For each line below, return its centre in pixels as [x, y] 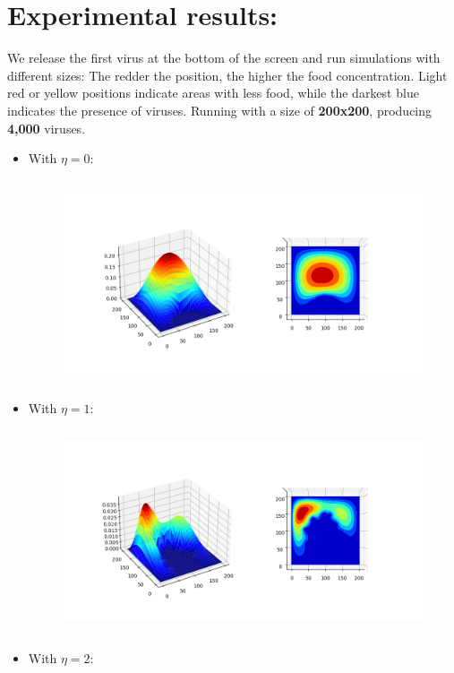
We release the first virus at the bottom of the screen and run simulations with [224, 58]
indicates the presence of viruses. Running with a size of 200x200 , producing [220, 110]
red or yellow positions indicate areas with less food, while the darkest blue [213, 93]
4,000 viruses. [47, 128]
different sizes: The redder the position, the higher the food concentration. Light [227, 75]
